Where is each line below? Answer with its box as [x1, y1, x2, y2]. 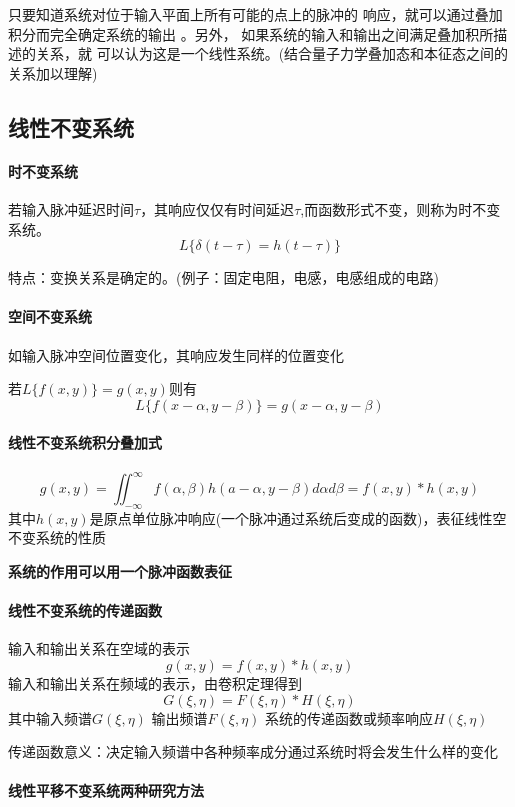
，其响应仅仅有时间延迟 [140, 198, 295, 219]
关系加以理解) [8, 62, 98, 83]
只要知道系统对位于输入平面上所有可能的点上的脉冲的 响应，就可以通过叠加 [8, 4, 503, 24]
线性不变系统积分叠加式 [8, 432, 162, 453]
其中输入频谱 [8, 707, 92, 728]
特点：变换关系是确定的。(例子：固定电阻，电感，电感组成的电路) [8, 267, 439, 288]
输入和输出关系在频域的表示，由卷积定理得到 [8, 672, 302, 693]
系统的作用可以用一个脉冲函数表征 [8, 561, 232, 581]
